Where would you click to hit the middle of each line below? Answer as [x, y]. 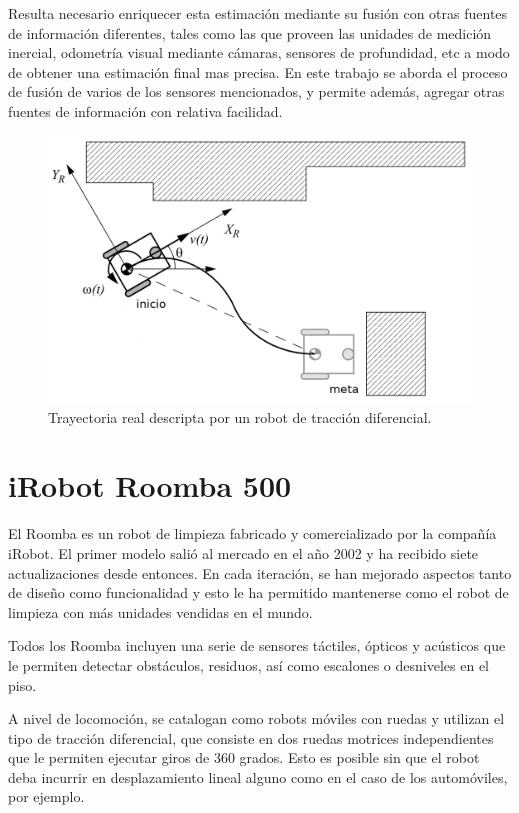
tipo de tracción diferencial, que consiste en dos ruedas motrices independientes [251, 737]
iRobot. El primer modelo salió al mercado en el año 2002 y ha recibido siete [243, 552]
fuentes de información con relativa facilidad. [145, 110]
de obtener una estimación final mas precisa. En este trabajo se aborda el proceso [258, 71]
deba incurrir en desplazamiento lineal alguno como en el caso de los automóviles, [258, 776]
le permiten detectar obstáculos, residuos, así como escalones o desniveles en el [248, 664]
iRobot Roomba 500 [150, 485]
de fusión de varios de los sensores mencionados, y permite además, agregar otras [256, 91]
